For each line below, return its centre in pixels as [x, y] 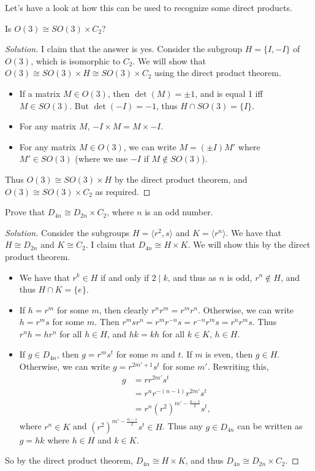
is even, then [229, 354]
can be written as [270, 426]
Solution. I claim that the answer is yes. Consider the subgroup [123, 49]
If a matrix [40, 93]
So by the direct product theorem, [69, 460]
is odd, [240, 277]
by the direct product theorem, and [181, 179]
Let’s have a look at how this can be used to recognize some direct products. [149, 7]
